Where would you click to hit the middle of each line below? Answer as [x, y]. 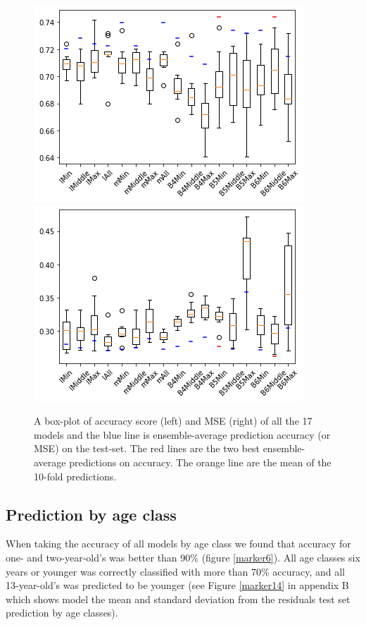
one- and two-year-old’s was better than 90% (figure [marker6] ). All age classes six [183, 557]
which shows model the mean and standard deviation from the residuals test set [178, 599]
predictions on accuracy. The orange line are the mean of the [200, 462]
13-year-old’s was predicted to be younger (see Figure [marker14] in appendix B [177, 585]
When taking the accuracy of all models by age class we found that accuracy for [178, 544]
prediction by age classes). [62, 613]
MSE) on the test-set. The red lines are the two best [147, 448]
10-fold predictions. [75, 476]
